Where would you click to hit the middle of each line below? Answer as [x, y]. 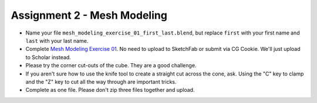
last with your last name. [57, 40]
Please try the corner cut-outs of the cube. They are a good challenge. [111, 66]
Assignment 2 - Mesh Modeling [89, 15]
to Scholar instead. [48, 57]
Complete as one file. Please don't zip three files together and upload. [110, 90]
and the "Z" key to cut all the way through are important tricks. [101, 81]
